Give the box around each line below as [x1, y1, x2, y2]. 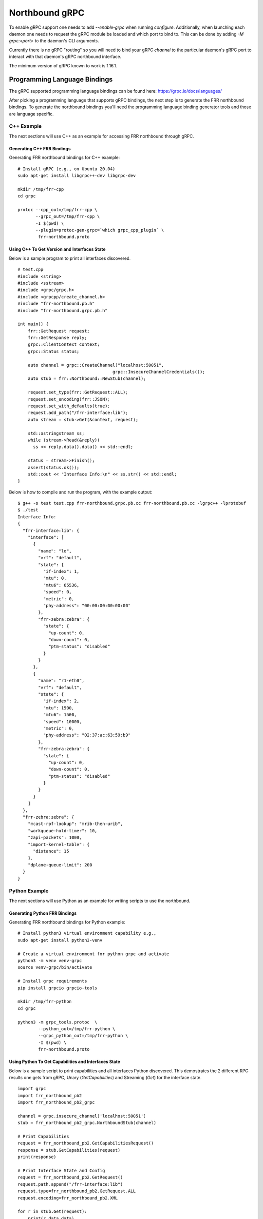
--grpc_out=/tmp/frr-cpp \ [36, 214, 100, 219]
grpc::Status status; [27, 349, 80, 354]
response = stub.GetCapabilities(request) [18, 1147, 121, 1153]
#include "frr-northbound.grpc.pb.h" [18, 308, 108, 313]
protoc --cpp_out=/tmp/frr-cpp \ [18, 207, 97, 212]
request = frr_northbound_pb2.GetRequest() [18, 1175, 123, 1180]
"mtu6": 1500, [43, 712, 77, 718]
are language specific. [9, 111, 54, 117]
